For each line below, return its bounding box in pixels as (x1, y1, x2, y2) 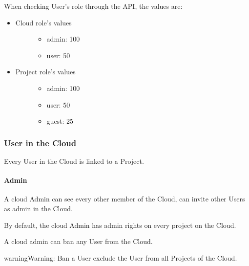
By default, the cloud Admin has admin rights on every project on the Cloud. (4, 220, 236, 230)
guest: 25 (46, 116, 74, 126)
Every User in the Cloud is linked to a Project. (4, 155, 144, 166)
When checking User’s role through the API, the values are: (4, 1, 183, 11)
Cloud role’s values (15, 17, 72, 27)
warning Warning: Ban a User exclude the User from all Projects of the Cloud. (4, 252, 237, 263)
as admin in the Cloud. (4, 203, 73, 213)
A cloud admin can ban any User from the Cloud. (4, 236, 153, 246)
